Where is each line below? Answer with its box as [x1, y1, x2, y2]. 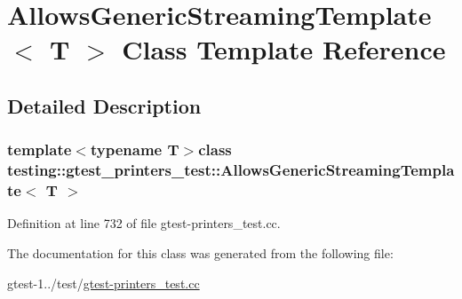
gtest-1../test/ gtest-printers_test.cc [7, 273, 200, 292]
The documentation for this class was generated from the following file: [7, 244, 394, 262]
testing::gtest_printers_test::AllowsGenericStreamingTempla [7, 159, 455, 181]
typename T [90, 138, 179, 161]
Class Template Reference [122, 31, 446, 67]
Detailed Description [7, 91, 202, 119]
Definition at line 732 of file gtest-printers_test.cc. [7, 214, 281, 232]
